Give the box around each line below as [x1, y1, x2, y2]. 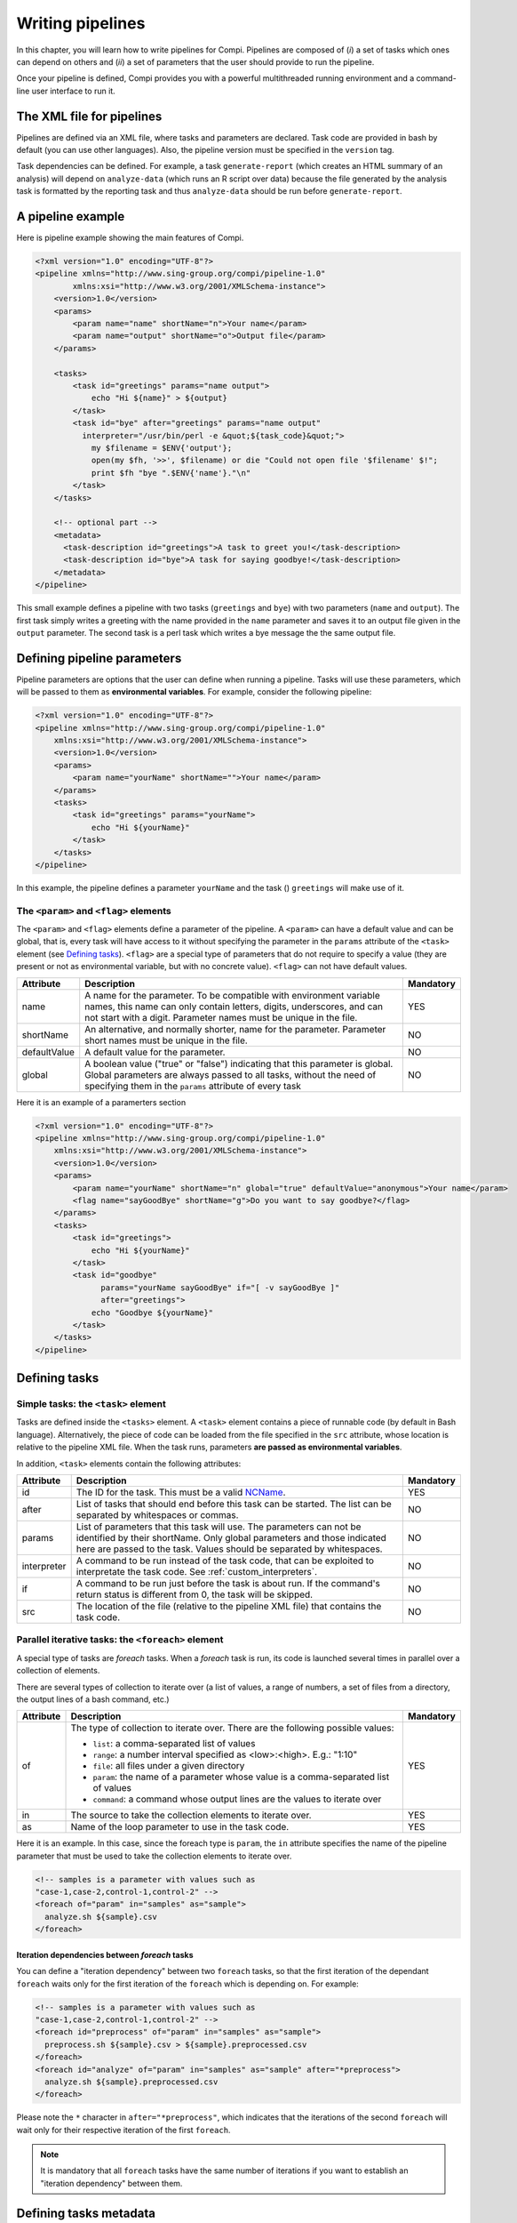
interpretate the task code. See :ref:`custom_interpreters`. [76, 1565, 318, 1577]
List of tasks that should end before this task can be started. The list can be [76, 1497, 393, 1510]
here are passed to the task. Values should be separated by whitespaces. [76, 1543, 383, 1555]
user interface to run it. [31, 85, 115, 96]
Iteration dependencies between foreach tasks [16, 1949, 194, 1960]
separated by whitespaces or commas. [76, 1508, 239, 1521]
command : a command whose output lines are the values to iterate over [92, 1793, 382, 1805]
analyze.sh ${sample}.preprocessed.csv [44, 2076, 219, 2087]
